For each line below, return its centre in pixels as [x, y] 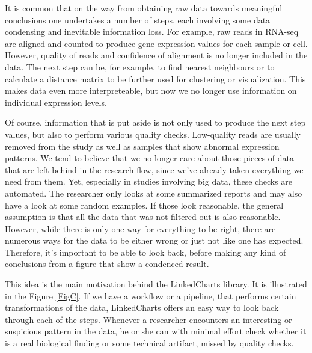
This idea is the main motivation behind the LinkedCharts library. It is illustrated [156, 284]
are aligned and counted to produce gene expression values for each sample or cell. [156, 43]
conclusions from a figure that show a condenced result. [107, 264]
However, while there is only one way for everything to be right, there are [140, 228]
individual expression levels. [56, 102]
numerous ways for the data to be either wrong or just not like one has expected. [154, 240]
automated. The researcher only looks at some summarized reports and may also [154, 193]
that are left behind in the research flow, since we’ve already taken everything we [154, 169]
